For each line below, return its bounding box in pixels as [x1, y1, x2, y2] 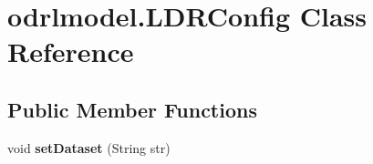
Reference [7, 33, 134, 70]
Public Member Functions [7, 95, 257, 123]
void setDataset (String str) [7, 138, 171, 157]
